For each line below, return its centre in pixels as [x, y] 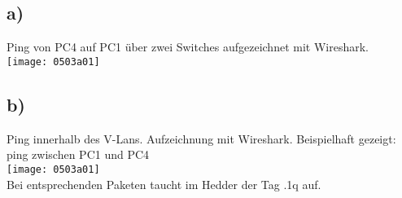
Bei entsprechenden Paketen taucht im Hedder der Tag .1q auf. [164, 184]
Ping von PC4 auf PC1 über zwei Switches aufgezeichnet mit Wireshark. [188, 47]
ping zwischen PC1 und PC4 [78, 154]
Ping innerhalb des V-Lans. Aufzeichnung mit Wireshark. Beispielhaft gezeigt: [201, 138]
